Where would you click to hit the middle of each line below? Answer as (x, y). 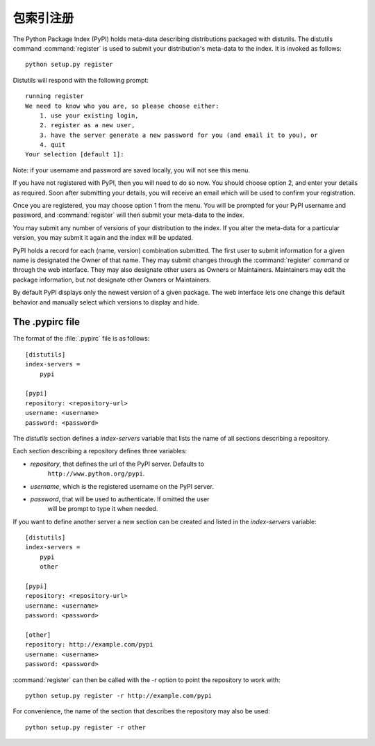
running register (55, 96)
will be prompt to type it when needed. (103, 509)
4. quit (52, 145)
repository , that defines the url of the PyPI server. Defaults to (117, 464)
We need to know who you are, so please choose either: (122, 106)
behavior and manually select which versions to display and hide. (106, 302)
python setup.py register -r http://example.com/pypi (118, 696)
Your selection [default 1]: (75, 154)
